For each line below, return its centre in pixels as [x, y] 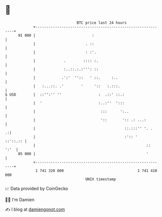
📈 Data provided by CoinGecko [37, 188]
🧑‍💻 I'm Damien [20, 200]
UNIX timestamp [101, 179]
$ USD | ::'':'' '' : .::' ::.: [65, 94]
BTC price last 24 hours [102, 23]
